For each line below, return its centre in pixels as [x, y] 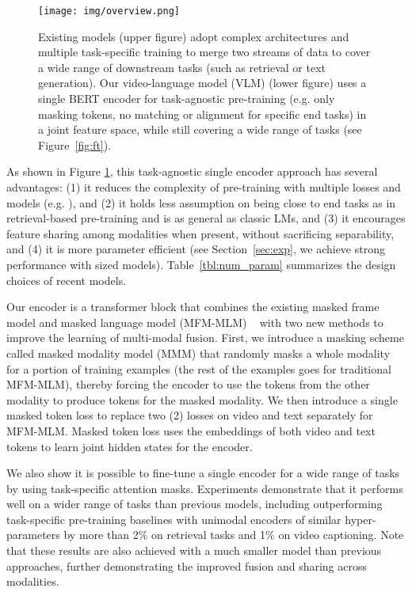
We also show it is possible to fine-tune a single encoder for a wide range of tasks [203, 473]
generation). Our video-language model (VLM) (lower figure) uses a [202, 83]
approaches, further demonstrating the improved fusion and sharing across [187, 565]
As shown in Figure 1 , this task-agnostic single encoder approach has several [192, 171]
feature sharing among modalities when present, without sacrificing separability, [200, 233]
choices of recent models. [67, 280]
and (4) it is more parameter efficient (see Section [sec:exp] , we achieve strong [196, 249]
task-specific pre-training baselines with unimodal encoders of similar [174, 519]
